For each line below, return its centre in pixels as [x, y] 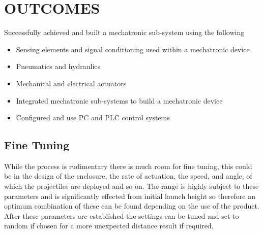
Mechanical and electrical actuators [71, 83]
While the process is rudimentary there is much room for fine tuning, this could [128, 166]
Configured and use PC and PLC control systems [93, 118]
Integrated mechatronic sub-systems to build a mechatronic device [119, 100]
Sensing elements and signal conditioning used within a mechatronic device [133, 49]
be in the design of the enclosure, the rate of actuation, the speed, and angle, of [128, 176]
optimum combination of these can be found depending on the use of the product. [132, 206]
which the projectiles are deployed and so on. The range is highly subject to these [131, 186]
